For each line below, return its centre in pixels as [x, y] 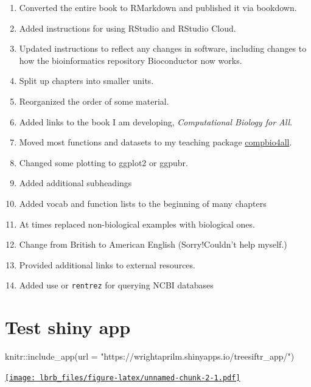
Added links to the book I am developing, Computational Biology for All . [156, 121]
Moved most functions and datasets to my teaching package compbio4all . [155, 142]
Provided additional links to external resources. [107, 264]
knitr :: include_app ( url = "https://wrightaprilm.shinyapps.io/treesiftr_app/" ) [150, 356]
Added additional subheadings [75, 183]
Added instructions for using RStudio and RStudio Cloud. [128, 28]
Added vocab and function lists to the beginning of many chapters [143, 203]
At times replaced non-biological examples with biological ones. [137, 224]
